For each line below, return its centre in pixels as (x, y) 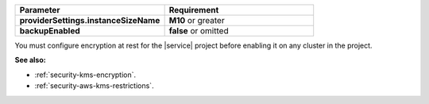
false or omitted (199, 31)
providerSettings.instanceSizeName (90, 20)
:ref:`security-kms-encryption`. (85, 75)
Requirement (194, 10)
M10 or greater (197, 20)
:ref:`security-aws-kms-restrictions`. (94, 86)
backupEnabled (50, 31)
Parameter (40, 10)
